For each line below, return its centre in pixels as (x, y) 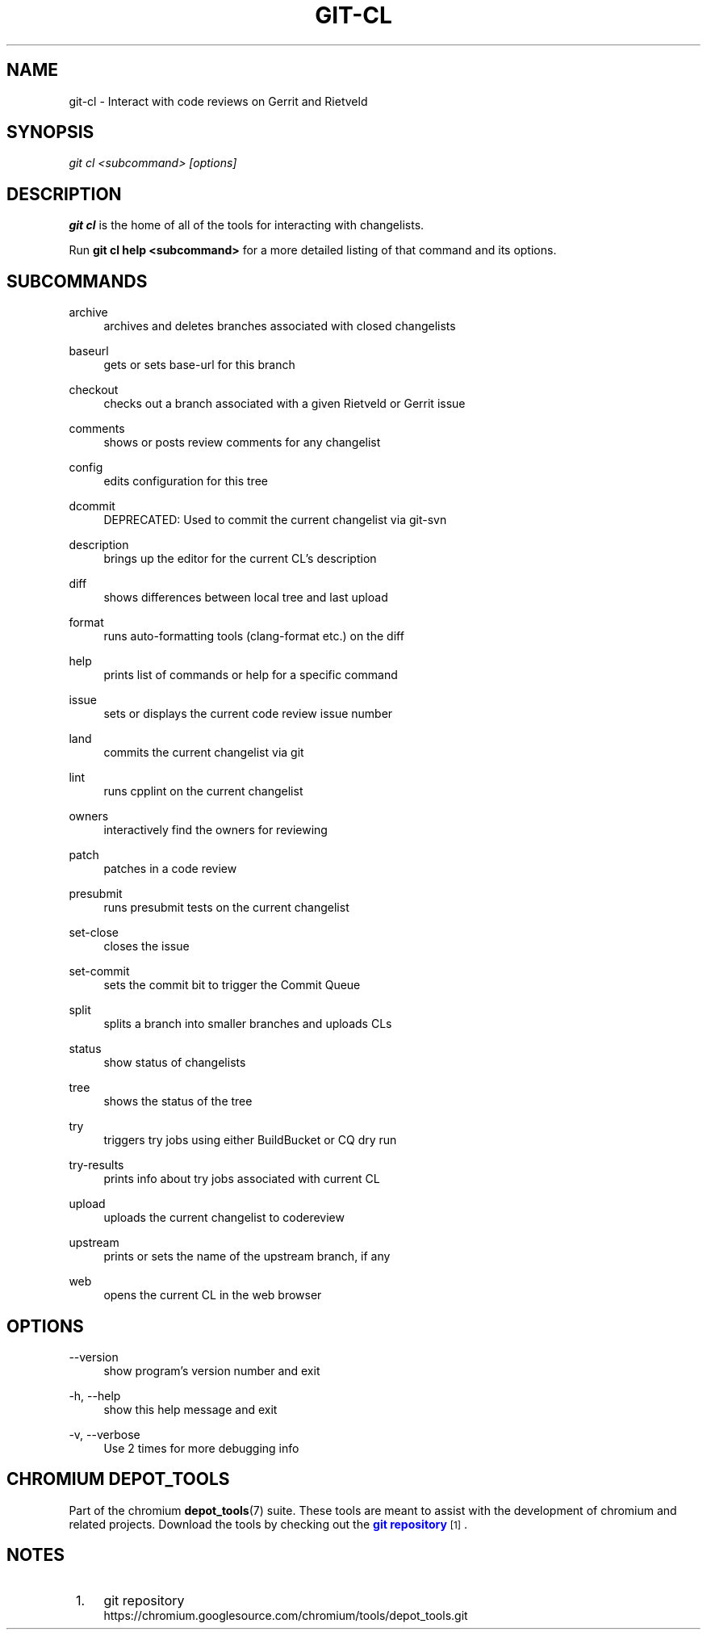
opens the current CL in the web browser (213, 1295)
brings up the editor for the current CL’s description (240, 559)
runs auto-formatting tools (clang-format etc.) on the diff (254, 636)
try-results (96, 1165)
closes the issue (146, 946)
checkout (94, 390)
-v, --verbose (105, 1434)
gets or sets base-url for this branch (199, 365)
